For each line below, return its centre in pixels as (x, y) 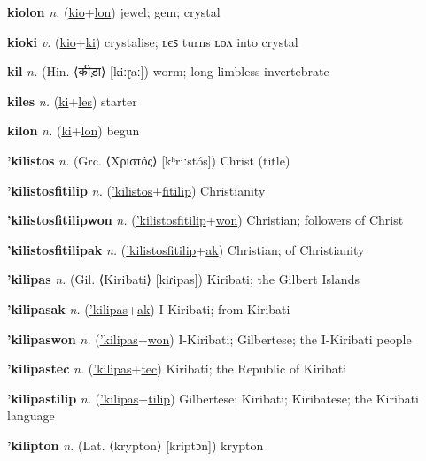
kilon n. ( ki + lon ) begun (74, 131)
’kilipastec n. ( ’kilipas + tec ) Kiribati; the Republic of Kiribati (177, 369)
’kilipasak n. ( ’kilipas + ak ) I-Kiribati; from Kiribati (149, 308)
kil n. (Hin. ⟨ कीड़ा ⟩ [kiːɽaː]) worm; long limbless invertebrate (168, 71)
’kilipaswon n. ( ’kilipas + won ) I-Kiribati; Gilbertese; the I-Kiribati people (209, 338)
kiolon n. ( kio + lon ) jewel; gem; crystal (114, 12)
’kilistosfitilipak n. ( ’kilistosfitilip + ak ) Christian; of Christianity (186, 249)
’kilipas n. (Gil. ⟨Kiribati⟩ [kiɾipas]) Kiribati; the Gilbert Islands (183, 279)
